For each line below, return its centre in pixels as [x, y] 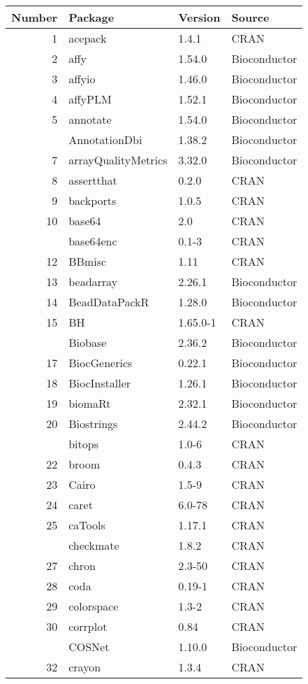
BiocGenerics [101, 363]
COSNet [89, 647]
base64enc [93, 241]
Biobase [88, 342]
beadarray [93, 282]
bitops [83, 444]
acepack [88, 38]
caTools [87, 525]
